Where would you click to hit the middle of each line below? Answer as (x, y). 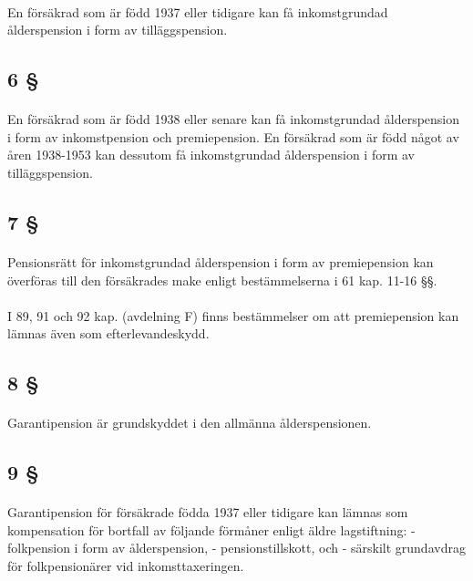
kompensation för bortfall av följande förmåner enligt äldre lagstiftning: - (211, 529)
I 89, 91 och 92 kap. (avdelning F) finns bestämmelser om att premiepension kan (233, 315)
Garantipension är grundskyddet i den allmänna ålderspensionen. (190, 423)
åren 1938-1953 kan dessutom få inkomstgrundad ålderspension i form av (211, 155)
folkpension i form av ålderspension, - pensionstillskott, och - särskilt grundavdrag (236, 548)
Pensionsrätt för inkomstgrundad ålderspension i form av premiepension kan (221, 261)
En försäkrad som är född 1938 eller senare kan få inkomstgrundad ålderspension (234, 119)
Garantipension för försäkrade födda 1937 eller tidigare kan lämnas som (208, 512)
